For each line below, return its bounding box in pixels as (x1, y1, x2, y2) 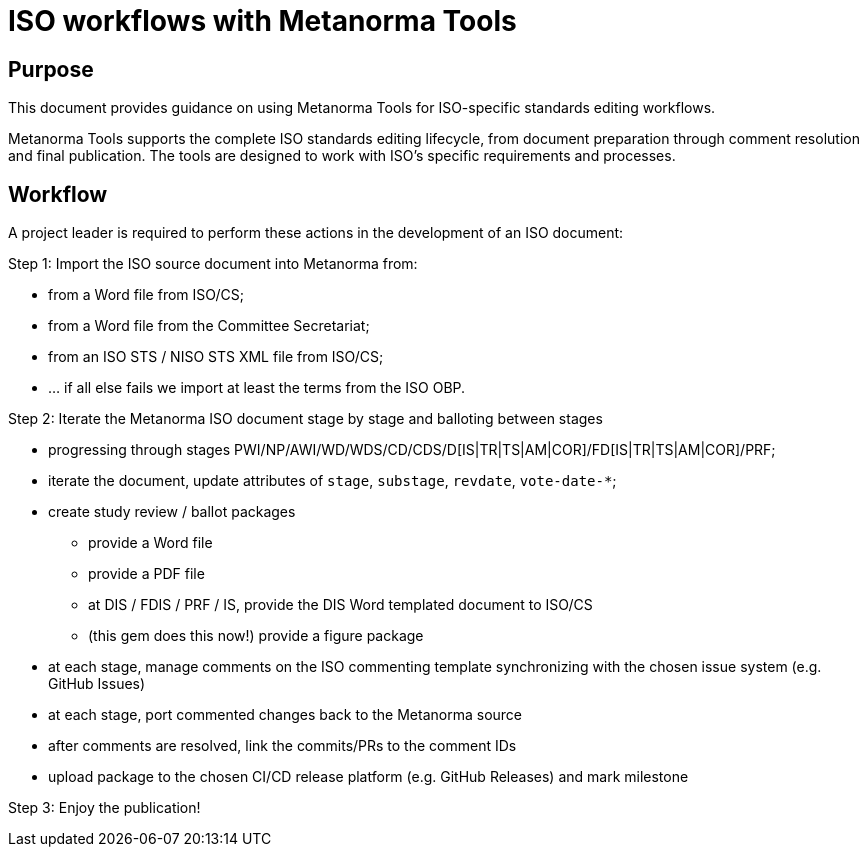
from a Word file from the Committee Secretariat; (48, 317, 370, 335)
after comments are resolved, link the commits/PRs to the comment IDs (48, 737, 517, 755)
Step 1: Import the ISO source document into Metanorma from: (8, 255, 418, 273)
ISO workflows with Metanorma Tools (8, 4, 517, 38)
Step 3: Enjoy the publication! (8, 799, 201, 817)
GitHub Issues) (48, 675, 146, 693)
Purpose (8, 56, 94, 82)
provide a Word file (88, 534, 213, 552)
